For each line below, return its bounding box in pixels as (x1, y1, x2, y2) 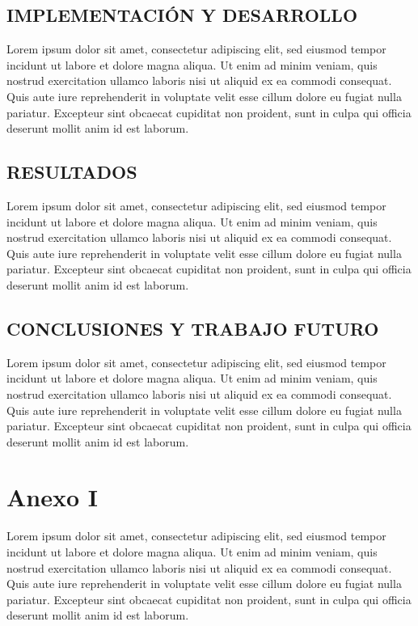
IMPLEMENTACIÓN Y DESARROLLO (6, 2, 358, 27)
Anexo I (6, 480, 99, 514)
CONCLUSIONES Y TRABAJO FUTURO (6, 315, 379, 340)
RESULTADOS (6, 159, 137, 184)
